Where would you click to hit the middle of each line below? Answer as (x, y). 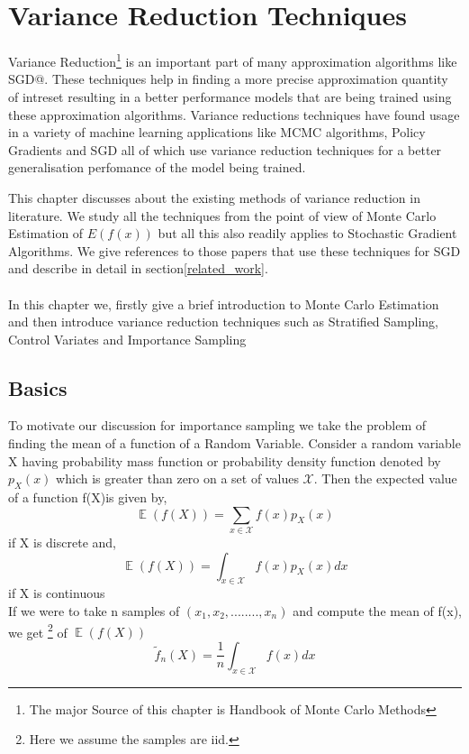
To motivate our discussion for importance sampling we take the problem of (217, 425)
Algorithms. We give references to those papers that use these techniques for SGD (234, 250)
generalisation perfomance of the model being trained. (157, 167)
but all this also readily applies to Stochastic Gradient (307, 233)
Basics (38, 387)
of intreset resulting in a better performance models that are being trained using (230, 96)
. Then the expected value (385, 478)
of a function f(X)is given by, (88, 497)
